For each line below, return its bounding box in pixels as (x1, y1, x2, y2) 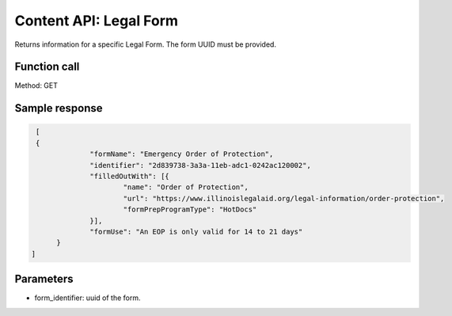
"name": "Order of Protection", (123, 183, 249, 192)
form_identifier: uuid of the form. (34, 293, 141, 303)
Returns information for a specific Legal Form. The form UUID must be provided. (14, 40, 277, 49)
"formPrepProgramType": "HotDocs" (123, 205, 257, 214)
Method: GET (14, 81, 59, 90)
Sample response (14, 101, 103, 115)
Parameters (14, 272, 74, 286)
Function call (14, 60, 80, 74)
